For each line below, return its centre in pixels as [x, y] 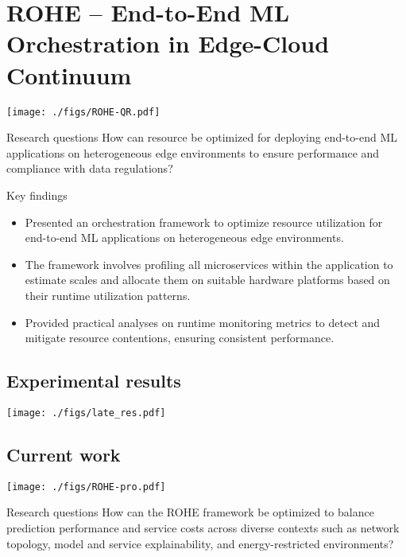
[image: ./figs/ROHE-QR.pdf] [83, 112]
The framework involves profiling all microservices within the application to [209, 264]
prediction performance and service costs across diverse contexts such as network [203, 528]
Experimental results [94, 381]
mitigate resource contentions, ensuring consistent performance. [180, 338]
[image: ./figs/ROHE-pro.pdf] [86, 487]
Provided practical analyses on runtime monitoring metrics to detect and [203, 322]
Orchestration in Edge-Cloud [168, 43]
